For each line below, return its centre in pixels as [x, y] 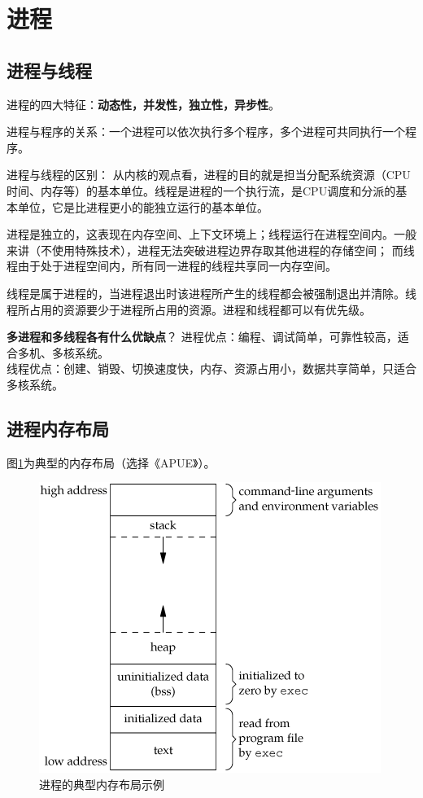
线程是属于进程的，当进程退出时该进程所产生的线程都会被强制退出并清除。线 [211, 293]
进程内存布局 [58, 428]
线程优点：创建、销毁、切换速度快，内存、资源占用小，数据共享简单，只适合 [211, 368]
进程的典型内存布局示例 [102, 784]
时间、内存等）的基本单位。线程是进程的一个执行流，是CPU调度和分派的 [201, 190]
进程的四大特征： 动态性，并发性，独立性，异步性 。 [143, 104]
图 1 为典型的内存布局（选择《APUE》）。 [111, 462]
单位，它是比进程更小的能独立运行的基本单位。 [143, 206]
